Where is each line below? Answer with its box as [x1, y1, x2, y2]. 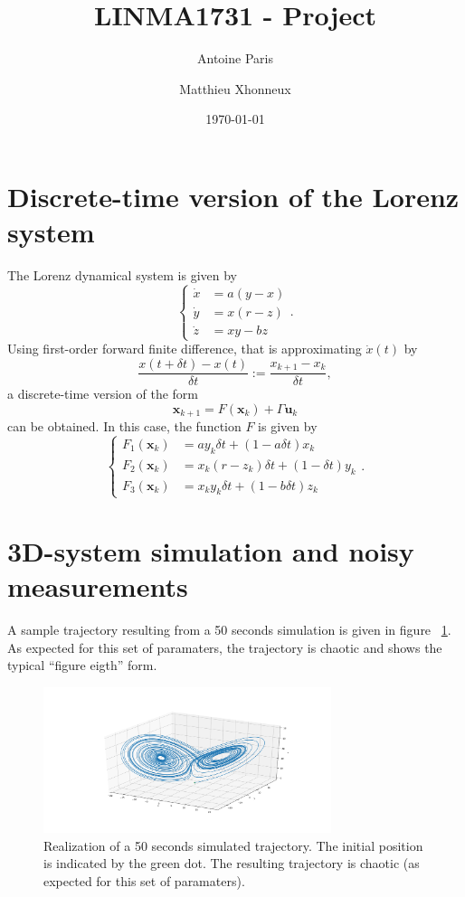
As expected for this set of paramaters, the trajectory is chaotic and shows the [7, 637, 442, 656]
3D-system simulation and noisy [7, 532, 414, 569]
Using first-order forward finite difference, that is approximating [7, 339, 362, 358]
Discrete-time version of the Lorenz [7, 177, 460, 214]
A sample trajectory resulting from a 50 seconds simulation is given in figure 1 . [7, 620, 451, 639]
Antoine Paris [197, 49, 273, 68]
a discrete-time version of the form [7, 384, 199, 403]
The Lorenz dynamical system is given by [7, 266, 237, 285]
